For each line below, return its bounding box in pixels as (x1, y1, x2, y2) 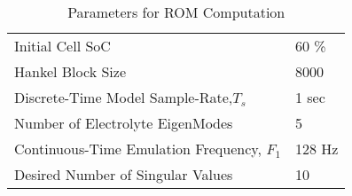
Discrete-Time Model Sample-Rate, (14, 87, 233, 107)
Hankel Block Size (14, 61, 126, 82)
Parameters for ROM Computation (67, 2, 286, 22)
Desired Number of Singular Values (14, 164, 233, 184)
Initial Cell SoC (14, 35, 111, 56)
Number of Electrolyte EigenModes (14, 113, 233, 133)
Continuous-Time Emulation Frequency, (14, 138, 262, 159)
